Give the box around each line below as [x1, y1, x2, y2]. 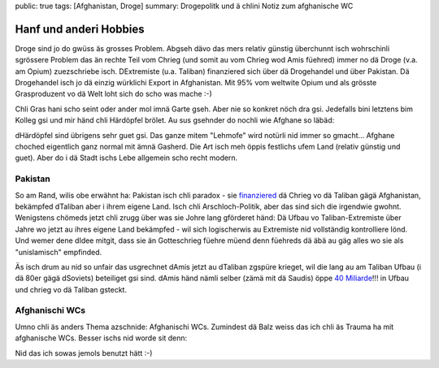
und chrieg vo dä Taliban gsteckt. [15, 284, 128, 294]
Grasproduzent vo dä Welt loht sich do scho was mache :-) [15, 89, 213, 99]
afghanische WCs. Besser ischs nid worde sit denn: [15, 333, 188, 343]
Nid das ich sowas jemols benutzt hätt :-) [15, 348, 153, 357]
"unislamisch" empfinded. [15, 247, 102, 257]
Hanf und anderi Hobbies [15, 22, 145, 36]
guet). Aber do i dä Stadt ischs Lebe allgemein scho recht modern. [15, 153, 238, 162]
